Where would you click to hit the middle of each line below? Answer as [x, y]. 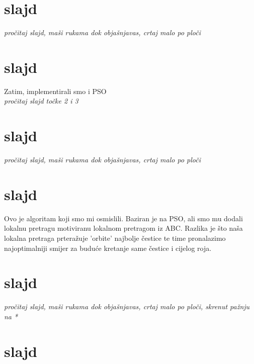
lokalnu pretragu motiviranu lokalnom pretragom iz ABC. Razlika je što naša [123, 228]
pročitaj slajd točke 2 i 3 [41, 101]
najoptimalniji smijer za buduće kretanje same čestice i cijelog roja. [108, 248]
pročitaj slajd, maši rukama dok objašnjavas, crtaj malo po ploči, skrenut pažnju [127, 306]
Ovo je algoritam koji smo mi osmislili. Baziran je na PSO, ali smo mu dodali [123, 218]
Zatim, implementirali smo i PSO [55, 91]
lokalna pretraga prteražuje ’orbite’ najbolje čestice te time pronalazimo [115, 238]
